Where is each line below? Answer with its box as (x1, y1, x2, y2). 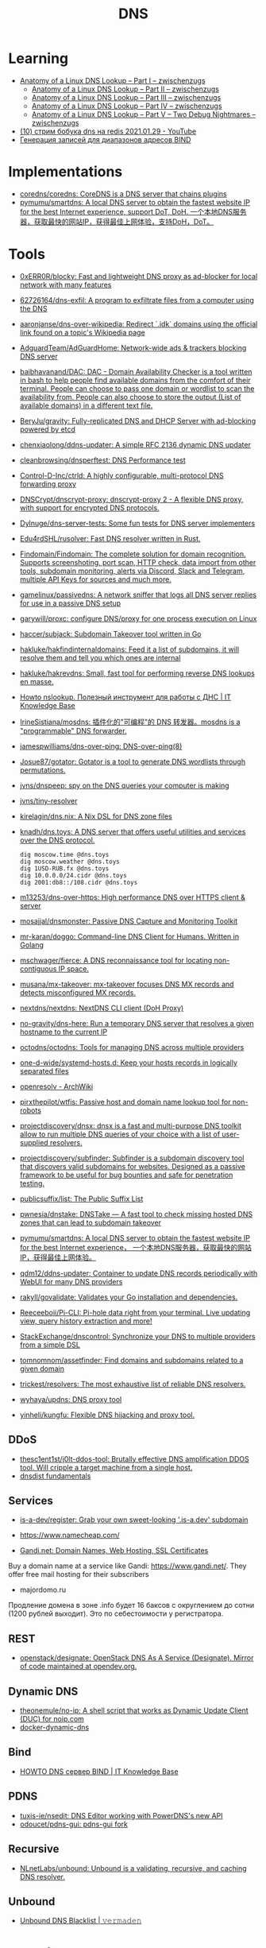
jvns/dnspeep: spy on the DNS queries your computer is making (19, 780, 229, 790)
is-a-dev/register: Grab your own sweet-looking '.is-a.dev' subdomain (19, 1515, 249, 1524)
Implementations (8, 163, 123, 181)
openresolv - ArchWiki (19, 1082, 94, 1091)
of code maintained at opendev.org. (19, 1662, 137, 1671)
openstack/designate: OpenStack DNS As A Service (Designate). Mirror (19, 1653, 254, 1663)
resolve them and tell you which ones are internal (19, 653, 181, 662)
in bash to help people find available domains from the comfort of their (19, 375, 252, 385)
